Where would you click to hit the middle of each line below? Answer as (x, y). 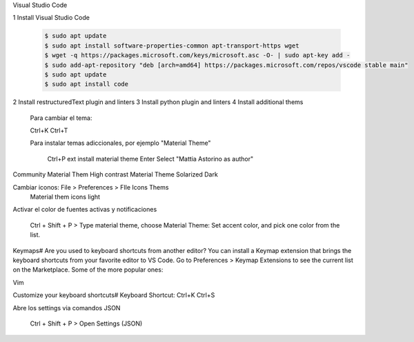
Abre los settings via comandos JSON (67, 308)
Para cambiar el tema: (61, 118)
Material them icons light (65, 197)
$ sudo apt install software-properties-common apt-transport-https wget (172, 46)
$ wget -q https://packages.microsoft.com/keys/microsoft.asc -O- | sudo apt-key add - (197, 56)
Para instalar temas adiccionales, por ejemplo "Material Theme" (120, 143)
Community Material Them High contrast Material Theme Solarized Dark (116, 174)
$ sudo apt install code (87, 84)
